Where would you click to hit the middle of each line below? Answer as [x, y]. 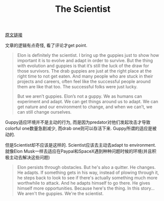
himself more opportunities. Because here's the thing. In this [78, 188]
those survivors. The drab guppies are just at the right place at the [84, 71]
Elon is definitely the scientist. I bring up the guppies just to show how [88, 55]
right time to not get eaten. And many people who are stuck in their [85, 76]
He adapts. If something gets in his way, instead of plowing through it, [88, 173]
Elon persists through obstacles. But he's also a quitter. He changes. [86, 167]
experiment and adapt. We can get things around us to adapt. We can [88, 102]
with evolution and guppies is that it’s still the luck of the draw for [83, 66]
